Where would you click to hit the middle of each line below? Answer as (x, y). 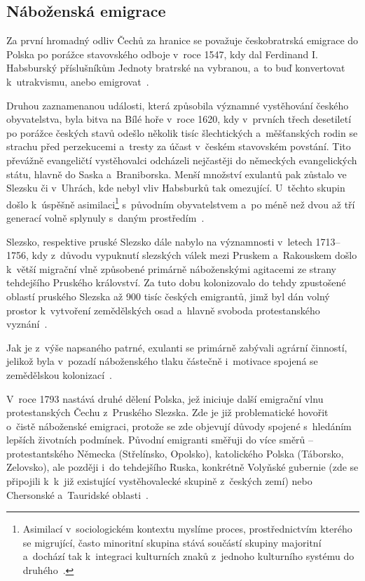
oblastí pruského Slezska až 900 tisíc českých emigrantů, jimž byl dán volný (168, 296)
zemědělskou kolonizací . (59, 374)
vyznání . (27, 324)
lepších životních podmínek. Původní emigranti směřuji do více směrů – (160, 440)
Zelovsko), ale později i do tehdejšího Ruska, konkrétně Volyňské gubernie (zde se (182, 467)
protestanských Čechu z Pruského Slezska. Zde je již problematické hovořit (167, 412)
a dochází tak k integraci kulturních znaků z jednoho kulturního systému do (188, 556)
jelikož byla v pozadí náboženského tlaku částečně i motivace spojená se (162, 361)
